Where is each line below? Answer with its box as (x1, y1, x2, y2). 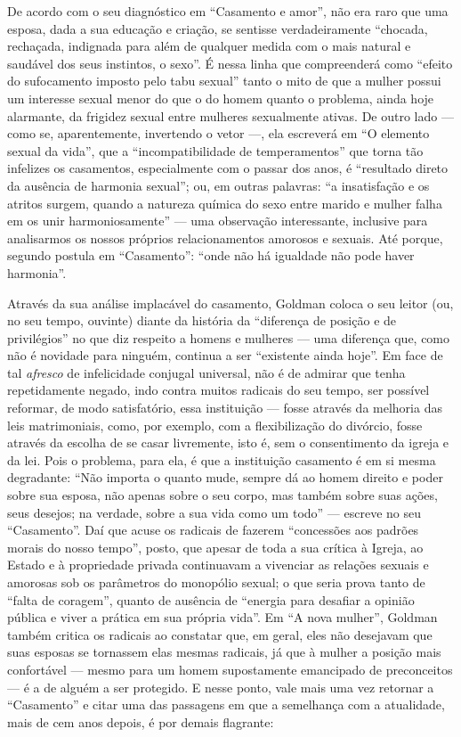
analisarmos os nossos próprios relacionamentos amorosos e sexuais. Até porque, (7, 228, 443, 247)
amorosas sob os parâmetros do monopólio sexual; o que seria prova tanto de (7, 573, 425, 591)
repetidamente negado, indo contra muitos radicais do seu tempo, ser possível (7, 381, 430, 399)
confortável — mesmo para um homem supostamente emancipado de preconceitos (7, 659, 453, 678)
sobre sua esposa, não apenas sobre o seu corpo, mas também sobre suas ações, (7, 486, 438, 504)
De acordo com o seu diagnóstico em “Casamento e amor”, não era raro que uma (7, 2, 449, 20)
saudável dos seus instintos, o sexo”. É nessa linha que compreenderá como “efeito (7, 53, 453, 72)
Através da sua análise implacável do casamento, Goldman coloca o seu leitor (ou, (7, 293, 454, 312)
